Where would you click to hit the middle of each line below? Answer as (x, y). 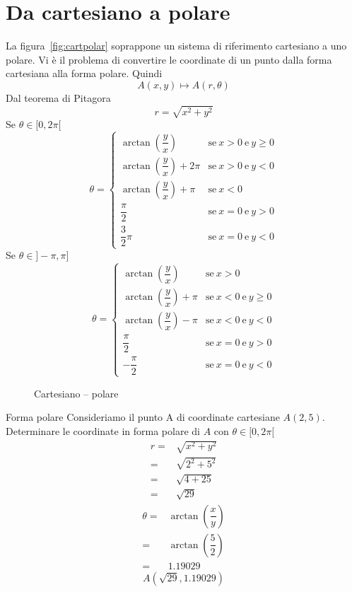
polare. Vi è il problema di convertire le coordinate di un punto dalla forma (169, 59)
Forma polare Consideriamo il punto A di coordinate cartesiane (143, 417)
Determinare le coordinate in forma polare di (103, 430)
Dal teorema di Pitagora (58, 97)
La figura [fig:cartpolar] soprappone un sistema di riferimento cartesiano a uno (176, 46)
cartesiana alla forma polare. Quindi (84, 73)
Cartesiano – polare (76, 393)
